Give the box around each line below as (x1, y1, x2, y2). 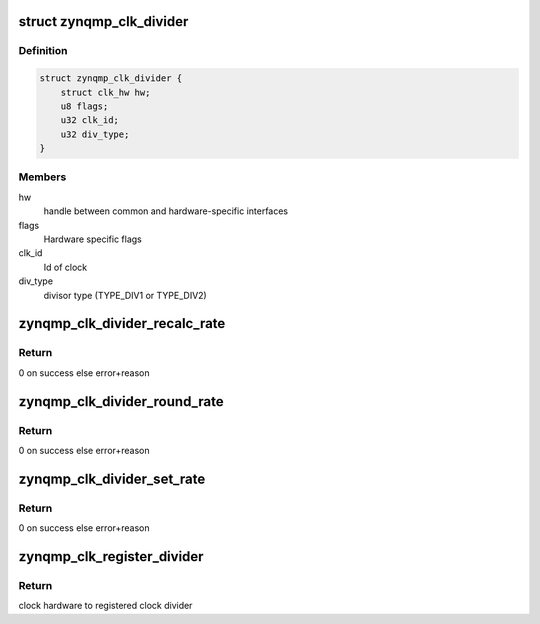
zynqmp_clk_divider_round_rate (18, 393, 224, 410)
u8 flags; (60, 100, 109, 112)
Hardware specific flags (43, 233, 142, 245)
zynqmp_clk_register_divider (18, 548, 204, 565)
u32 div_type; (60, 128, 130, 140)
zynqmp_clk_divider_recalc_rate (18, 315, 226, 332)
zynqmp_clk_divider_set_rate (18, 470, 206, 487)
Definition (18, 44, 68, 58)
